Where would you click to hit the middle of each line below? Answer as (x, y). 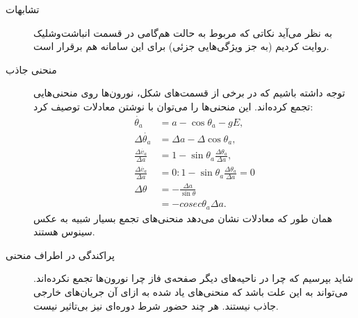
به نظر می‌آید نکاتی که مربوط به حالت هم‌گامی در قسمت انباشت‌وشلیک (183, 32)
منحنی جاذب (31, 69)
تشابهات (23, 9)
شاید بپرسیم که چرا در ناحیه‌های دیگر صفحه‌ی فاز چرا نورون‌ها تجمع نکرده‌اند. (193, 278)
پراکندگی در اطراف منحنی (60, 254)
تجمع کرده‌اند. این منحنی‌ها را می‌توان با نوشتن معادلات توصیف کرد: (173, 106)
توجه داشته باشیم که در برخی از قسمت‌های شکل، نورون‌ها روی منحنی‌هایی (189, 93)
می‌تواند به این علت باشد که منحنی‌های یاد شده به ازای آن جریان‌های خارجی (191, 291)
